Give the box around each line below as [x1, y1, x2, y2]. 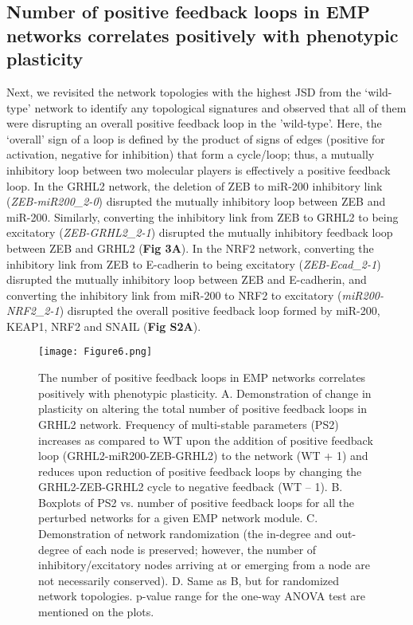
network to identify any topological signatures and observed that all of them [34, 99, 407, 116]
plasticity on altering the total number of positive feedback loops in [38, 400, 367, 417]
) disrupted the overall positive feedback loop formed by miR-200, [59, 302, 380, 319]
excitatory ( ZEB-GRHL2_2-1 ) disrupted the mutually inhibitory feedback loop [6, 224, 393, 241]
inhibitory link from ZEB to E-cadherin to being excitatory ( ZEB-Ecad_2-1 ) [6, 255, 381, 272]
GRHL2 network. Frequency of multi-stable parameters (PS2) [38, 415, 339, 432]
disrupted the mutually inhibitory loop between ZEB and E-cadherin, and [6, 271, 367, 288]
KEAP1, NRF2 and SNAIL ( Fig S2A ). [6, 317, 201, 334]
